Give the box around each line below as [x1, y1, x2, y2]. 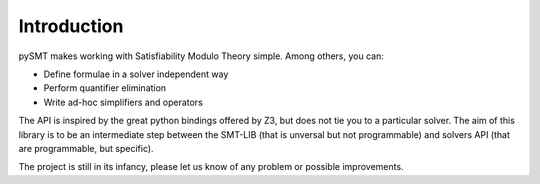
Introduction [18, 15, 124, 37]
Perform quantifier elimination [43, 82, 167, 94]
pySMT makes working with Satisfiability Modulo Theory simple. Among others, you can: [18, 50, 384, 62]
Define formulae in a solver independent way [43, 68, 229, 80]
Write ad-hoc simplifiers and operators [43, 96, 204, 108]
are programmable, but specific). [18, 142, 154, 154]
